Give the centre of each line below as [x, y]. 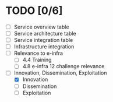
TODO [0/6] [34, 11]
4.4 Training [37, 60]
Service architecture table [45, 34]
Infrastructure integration [44, 47]
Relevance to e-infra [38, 53]
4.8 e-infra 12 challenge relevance [63, 66]
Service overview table [41, 27]
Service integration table [43, 40]
